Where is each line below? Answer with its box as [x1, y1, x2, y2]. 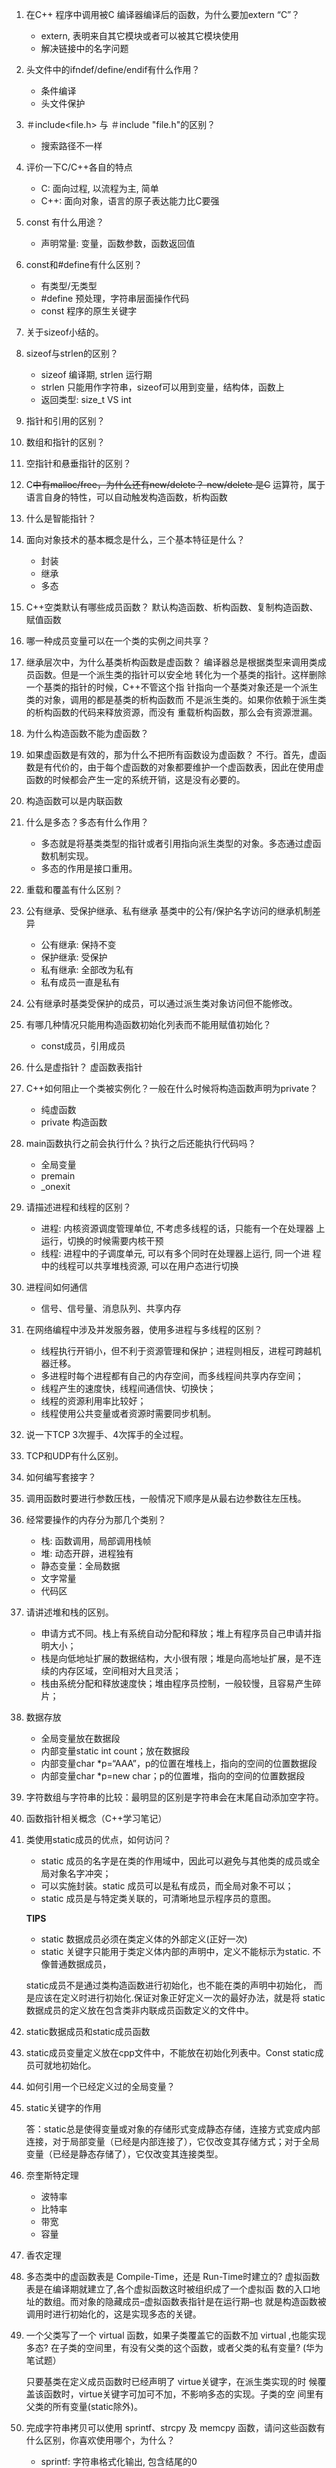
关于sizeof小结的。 [25, 326, 104, 338]
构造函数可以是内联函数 [25, 795, 123, 807]
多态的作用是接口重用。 [40, 863, 138, 874]
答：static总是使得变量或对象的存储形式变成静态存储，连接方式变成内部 [25, 2123, 321, 2135]
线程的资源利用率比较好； [40, 1395, 147, 1407]
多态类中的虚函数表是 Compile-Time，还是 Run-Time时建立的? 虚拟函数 [25, 2271, 321, 2282]
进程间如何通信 [25, 1281, 88, 1293]
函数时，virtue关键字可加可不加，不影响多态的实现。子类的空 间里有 [43, 2388, 324, 2400]
